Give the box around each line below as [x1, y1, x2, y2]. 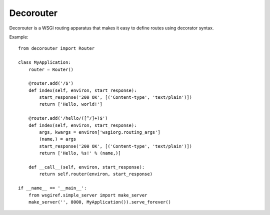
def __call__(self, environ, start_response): [28, 164, 145, 170]
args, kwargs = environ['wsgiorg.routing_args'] [39, 130, 161, 135]
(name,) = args [39, 136, 76, 142]
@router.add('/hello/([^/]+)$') [28, 115, 108, 121]
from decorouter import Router [18, 45, 95, 51]
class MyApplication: [18, 60, 71, 65]
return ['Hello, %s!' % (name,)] [39, 150, 121, 156]
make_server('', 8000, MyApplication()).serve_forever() [28, 199, 171, 205]
